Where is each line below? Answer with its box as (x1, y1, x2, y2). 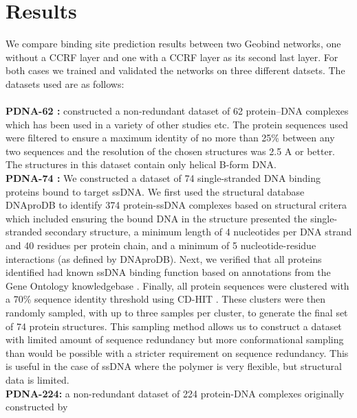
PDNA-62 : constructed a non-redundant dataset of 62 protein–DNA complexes (6, 104, 349, 118)
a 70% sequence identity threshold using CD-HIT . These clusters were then (6, 292, 326, 306)
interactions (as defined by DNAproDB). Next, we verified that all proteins (6, 251, 322, 266)
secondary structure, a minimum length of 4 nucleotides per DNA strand (45, 224, 352, 239)
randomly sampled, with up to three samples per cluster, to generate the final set (6, 305, 348, 319)
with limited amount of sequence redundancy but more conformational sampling (6, 332, 344, 347)
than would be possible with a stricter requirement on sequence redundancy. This (6, 345, 349, 360)
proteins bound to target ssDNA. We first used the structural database (6, 184, 305, 198)
